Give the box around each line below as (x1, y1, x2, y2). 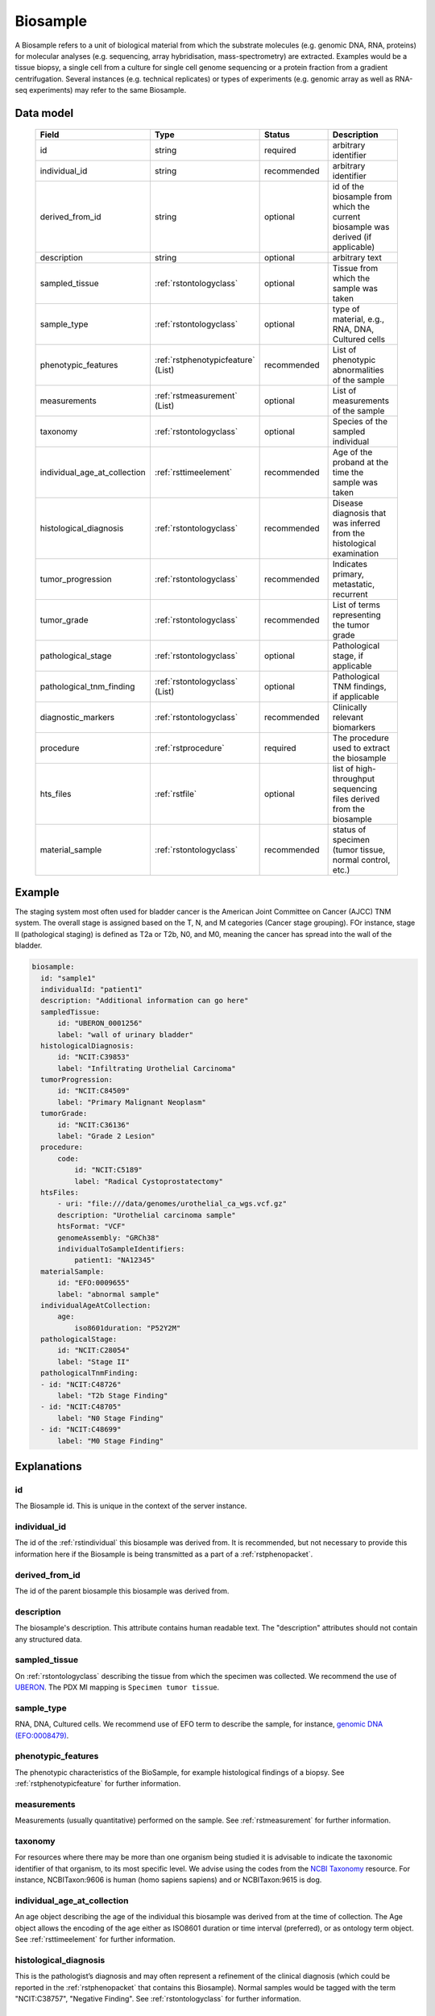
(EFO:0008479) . (14, 1731, 69, 1740)
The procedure (332, 732, 390, 744)
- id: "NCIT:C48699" (40, 1425, 122, 1435)
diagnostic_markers (39, 711, 115, 723)
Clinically (332, 702, 367, 713)
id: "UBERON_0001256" (57, 1018, 143, 1028)
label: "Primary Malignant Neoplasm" (57, 1098, 207, 1106)
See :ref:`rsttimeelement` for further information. (14, 1935, 176, 1944)
